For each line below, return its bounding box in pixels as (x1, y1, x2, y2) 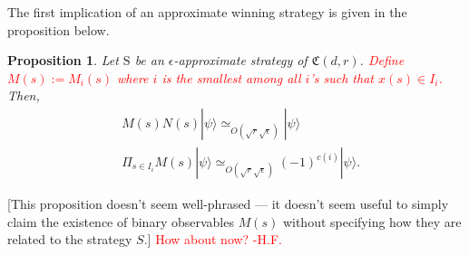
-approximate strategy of (173, 51, 308, 70)
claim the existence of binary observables (7, 212, 234, 231)
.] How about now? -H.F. (143, 230, 282, 249)
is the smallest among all (161, 68, 301, 87)
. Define (359, 51, 405, 70)
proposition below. (7, 20, 110, 39)
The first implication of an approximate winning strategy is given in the (7, 3, 407, 21)
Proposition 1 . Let (7, 51, 119, 70)
